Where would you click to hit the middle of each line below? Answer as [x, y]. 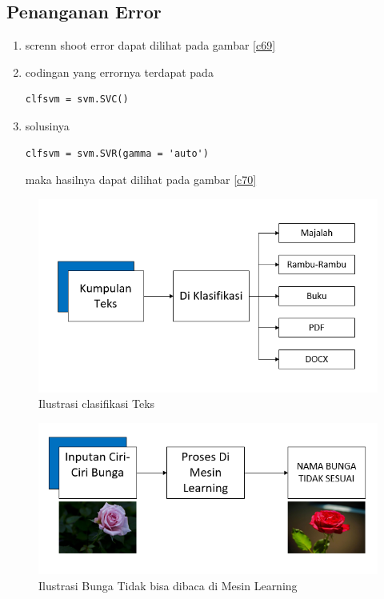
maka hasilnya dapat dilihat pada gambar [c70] [141, 180]
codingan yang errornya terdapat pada [119, 72]
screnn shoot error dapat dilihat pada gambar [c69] [150, 45]
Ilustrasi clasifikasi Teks [97, 403]
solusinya [47, 125]
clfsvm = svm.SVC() [77, 100]
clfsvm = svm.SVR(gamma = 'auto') [117, 153]
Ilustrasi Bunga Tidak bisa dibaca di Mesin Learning [168, 585]
